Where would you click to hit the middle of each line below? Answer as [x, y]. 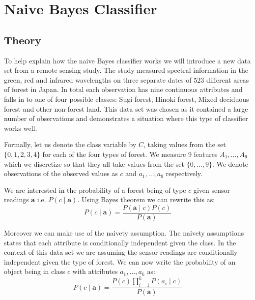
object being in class [35, 271]
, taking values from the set [184, 144]
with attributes [95, 271]
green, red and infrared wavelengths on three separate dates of [98, 79]
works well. [21, 128]
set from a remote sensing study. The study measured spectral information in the [126, 70]
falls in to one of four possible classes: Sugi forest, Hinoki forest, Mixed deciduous [127, 99]
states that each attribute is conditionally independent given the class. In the [120, 242]
